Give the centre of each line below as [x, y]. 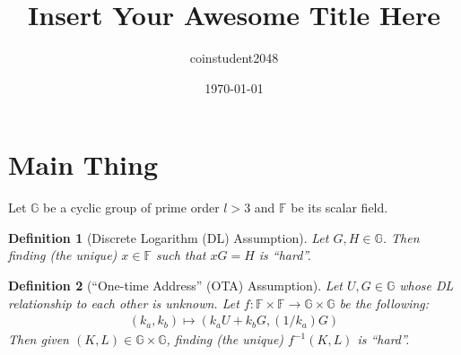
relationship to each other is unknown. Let [124, 303]
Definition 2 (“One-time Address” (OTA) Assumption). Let [175, 286]
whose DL [426, 286]
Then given [39, 339]
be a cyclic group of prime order [131, 208]
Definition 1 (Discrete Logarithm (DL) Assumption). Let [169, 237]
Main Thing [83, 165]
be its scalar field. [339, 208]
